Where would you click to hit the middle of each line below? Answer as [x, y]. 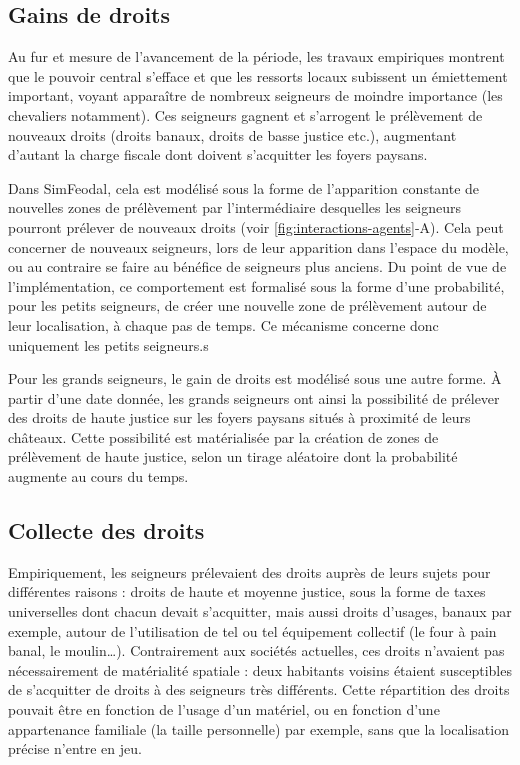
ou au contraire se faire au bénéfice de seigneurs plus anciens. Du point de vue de [257, 266]
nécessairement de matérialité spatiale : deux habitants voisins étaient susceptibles [260, 669]
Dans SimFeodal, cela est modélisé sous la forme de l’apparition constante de [244, 187]
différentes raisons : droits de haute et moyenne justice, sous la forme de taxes [247, 591]
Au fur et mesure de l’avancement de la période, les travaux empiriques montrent [256, 56]
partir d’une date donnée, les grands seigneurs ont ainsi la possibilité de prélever [254, 397]
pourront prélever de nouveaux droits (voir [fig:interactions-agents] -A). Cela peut [256, 226]
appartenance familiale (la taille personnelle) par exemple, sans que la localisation [258, 728]
